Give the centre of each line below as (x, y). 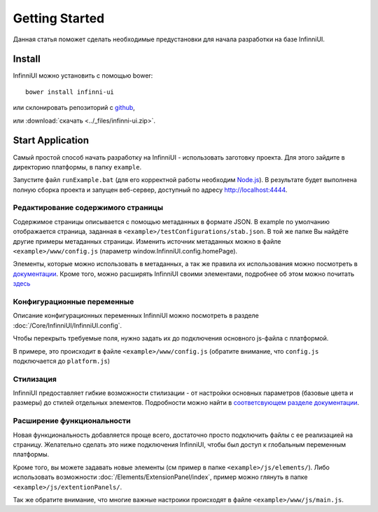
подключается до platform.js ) (62, 361)
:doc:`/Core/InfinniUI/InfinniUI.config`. (68, 325)
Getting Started (59, 18)
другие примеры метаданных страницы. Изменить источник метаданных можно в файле (147, 241)
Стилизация (35, 379)
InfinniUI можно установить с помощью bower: (83, 76)
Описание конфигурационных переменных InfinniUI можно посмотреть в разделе (136, 316)
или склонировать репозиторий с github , (74, 108)
